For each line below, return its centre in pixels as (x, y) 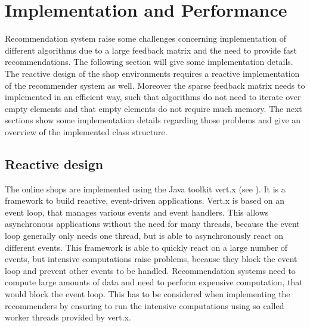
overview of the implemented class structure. (86, 131)
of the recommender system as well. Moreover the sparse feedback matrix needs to (155, 85)
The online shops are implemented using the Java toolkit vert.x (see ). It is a (145, 189)
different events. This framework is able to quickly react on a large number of (146, 247)
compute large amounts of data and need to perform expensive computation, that (154, 282)
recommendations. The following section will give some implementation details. (149, 62)
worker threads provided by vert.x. (68, 317)
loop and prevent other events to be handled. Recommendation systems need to (150, 270)
